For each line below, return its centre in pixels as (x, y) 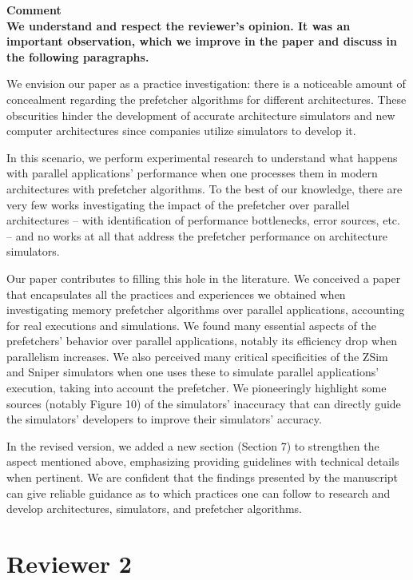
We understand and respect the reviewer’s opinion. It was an (179, 25)
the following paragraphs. (78, 56)
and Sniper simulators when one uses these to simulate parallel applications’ (193, 372)
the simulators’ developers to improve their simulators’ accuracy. (164, 419)
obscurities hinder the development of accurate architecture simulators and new (201, 115)
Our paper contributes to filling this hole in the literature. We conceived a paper (204, 278)
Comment (34, 10)
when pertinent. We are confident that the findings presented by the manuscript (203, 477)
